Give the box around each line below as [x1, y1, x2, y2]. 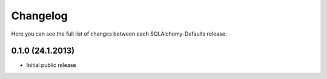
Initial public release [26, 62, 77, 69]
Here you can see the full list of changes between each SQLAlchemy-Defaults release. [11, 30, 227, 37]
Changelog [11, 9, 68, 22]
